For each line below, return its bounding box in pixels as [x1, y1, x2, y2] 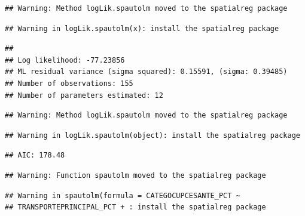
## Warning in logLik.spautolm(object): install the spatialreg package [5, 131, 300, 140]
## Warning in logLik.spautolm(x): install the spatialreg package [5, 24, 279, 33]
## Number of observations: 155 [5, 79, 133, 88]
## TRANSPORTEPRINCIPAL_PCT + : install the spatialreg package [5, 203, 266, 212]
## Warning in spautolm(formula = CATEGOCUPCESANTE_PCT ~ [5, 191, 240, 200]
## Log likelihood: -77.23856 [5, 55, 125, 64]
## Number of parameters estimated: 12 [5, 91, 163, 100]
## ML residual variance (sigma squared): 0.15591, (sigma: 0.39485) [5, 67, 288, 76]
